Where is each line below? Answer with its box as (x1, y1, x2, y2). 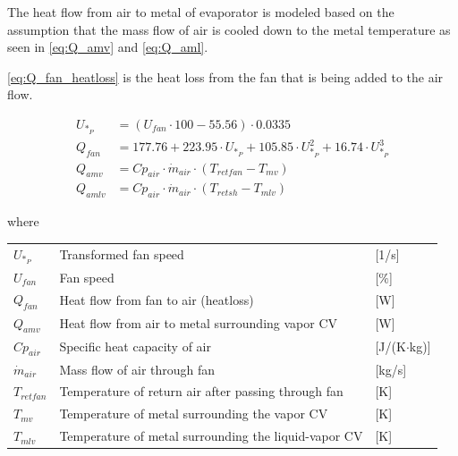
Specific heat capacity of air (59, 337, 212, 356)
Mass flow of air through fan (59, 359, 216, 378)
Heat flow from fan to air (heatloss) (59, 291, 254, 309)
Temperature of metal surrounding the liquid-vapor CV (59, 426, 363, 445)
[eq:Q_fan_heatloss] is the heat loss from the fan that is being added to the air (7, 67, 444, 86)
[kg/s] (375, 359, 407, 378)
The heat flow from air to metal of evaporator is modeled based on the (7, 3, 394, 21)
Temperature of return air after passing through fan (59, 382, 343, 401)
